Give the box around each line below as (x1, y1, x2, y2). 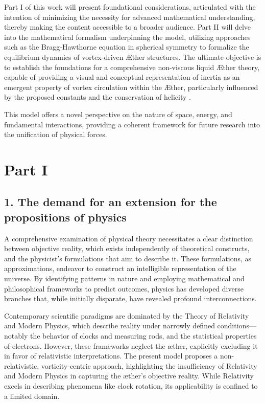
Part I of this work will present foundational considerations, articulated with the (4, 2, 256, 12)
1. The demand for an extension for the (4, 194, 217, 210)
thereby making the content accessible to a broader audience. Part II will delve (4, 21, 251, 32)
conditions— (217, 320, 256, 331)
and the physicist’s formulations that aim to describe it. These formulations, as (4, 253, 252, 263)
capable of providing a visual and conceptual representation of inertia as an (4, 72, 240, 82)
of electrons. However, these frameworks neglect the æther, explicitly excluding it (4, 340, 258, 351)
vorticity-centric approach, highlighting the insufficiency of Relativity (41, 360, 257, 371)
